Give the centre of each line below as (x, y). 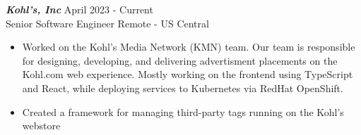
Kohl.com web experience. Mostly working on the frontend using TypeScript (188, 74)
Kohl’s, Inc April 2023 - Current (79, 9)
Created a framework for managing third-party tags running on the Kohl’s (183, 111)
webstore (41, 126)
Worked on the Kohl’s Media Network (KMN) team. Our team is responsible (189, 47)
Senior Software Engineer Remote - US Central (107, 23)
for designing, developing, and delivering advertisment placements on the (180, 60)
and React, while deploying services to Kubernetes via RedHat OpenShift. (183, 88)
